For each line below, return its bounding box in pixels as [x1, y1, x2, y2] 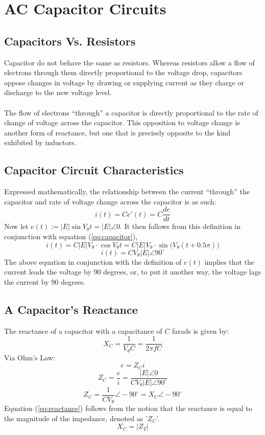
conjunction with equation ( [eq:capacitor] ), [4, 231, 138, 241]
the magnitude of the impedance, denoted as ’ [4, 413, 148, 423]
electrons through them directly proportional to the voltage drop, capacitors [4, 67, 243, 78]
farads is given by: [172, 325, 229, 336]
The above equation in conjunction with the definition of [4, 256, 182, 267]
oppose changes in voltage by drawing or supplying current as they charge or [4, 77, 244, 87]
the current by [4, 276, 49, 287]
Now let [4, 221, 29, 232]
